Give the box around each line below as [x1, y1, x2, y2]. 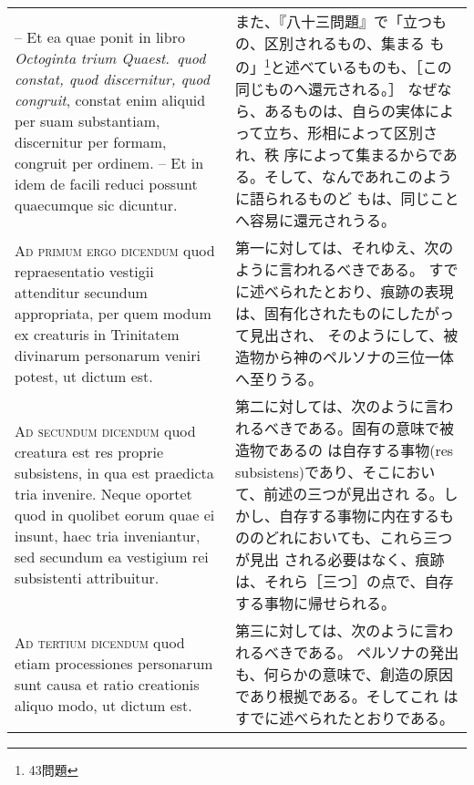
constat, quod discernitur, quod [15, 67, 210, 89]
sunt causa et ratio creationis [15, 674, 200, 696]
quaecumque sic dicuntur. [15, 193, 178, 215]
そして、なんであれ [264, 166, 394, 188]
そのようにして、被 [327, 325, 459, 346]
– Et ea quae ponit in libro [15, 26, 185, 47]
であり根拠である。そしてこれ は [235, 686, 459, 708]
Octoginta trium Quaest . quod [15, 46, 206, 68]
